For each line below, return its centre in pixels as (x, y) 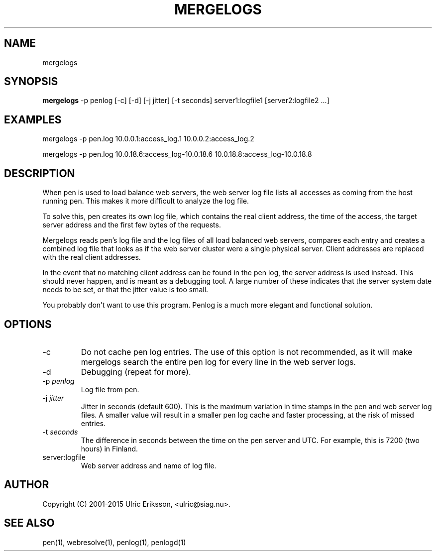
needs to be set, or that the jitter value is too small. (125, 290)
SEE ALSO (29, 523)
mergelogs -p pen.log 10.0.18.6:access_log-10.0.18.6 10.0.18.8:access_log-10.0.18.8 (177, 154)
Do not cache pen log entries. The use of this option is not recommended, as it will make (247, 352)
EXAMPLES (33, 119)
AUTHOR (27, 485)
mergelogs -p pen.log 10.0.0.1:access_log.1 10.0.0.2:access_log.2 (148, 139)
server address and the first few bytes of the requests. (132, 225)
